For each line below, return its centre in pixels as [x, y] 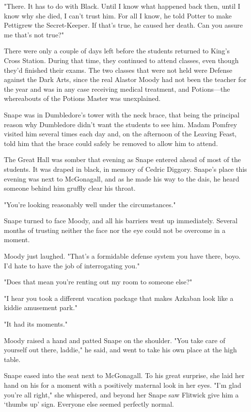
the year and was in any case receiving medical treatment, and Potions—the [117, 89]
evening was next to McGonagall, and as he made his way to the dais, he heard [122, 178]
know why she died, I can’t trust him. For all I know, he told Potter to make [118, 15]
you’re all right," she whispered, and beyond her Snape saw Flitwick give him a [121, 394]
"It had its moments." [36, 324]
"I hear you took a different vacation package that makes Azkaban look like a [119, 298]
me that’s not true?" [34, 34]
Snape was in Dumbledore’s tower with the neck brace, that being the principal [122, 114]
